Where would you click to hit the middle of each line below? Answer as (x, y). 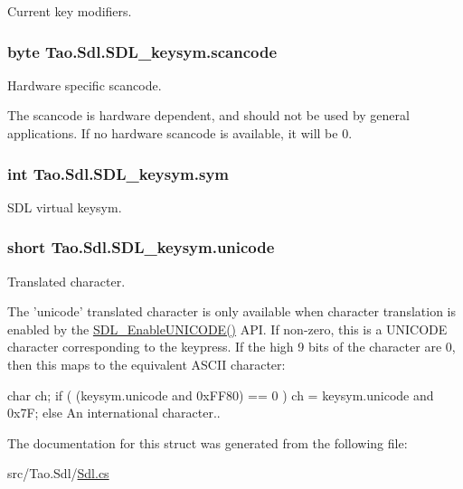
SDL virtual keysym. (65, 207)
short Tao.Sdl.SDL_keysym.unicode (141, 247)
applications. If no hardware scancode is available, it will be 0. (180, 133)
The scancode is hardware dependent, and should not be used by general (208, 115)
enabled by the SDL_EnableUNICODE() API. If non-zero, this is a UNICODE (227, 329)
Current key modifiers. (70, 11)
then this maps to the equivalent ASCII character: (146, 364)
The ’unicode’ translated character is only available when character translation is (231, 311)
